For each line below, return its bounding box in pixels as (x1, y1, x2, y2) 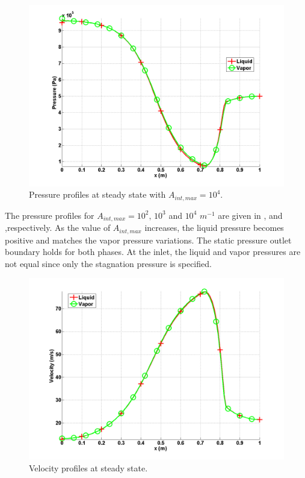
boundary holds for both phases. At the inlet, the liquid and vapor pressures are (5, 245, 301, 258)
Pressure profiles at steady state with (29, 188, 166, 201)
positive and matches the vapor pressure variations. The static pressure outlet (5, 233, 292, 246)
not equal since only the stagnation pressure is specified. (5, 257, 212, 269)
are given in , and (218, 209, 283, 221)
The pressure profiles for (5, 209, 94, 221)
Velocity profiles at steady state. (29, 461, 148, 474)
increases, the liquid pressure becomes (144, 221, 284, 234)
